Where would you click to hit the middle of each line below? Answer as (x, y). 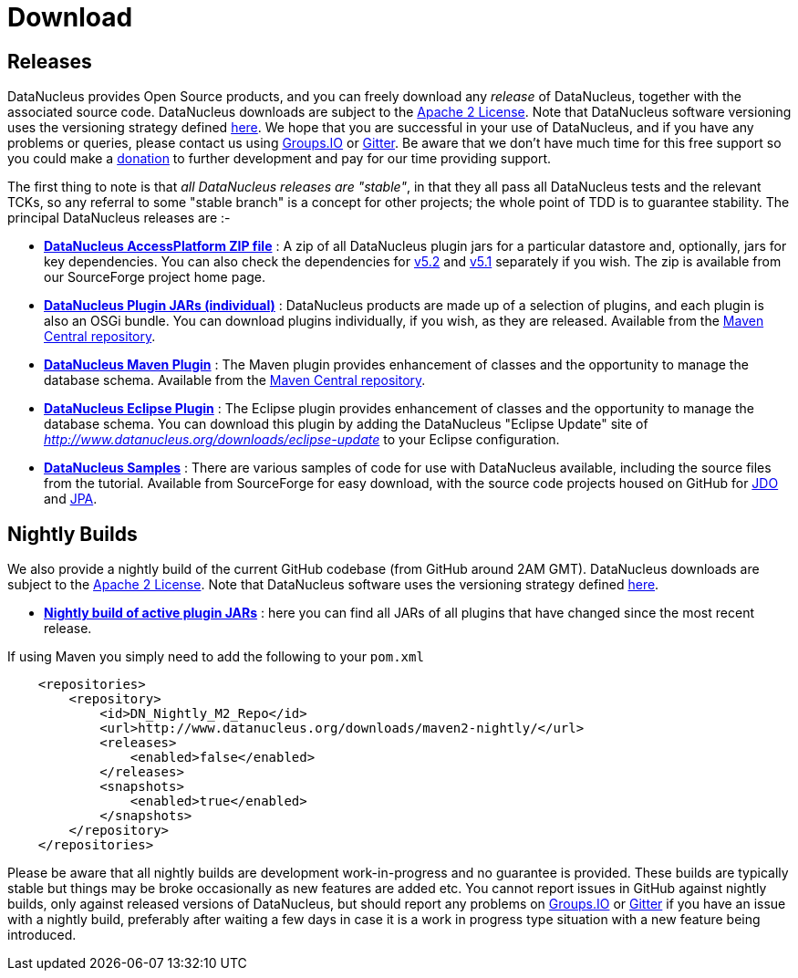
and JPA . (71, 499)
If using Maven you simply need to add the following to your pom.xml (216, 657)
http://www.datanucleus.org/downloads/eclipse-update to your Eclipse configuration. (302, 440)
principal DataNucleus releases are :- (119, 218)
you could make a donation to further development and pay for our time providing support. (280, 159)
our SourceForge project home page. (155, 277)
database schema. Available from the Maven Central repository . (235, 380)
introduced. (42, 935)
